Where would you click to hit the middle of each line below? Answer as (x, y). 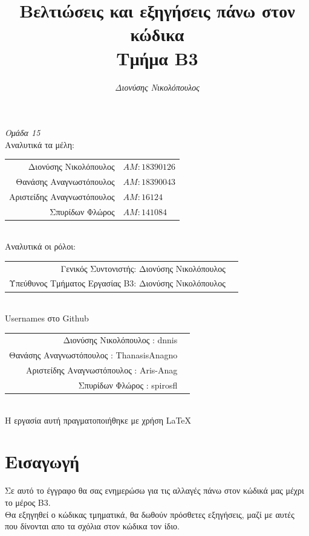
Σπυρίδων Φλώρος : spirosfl (128, 385)
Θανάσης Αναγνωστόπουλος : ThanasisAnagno (93, 355)
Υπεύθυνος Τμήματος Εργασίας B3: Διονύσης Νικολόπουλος (117, 283)
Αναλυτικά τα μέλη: (40, 144)
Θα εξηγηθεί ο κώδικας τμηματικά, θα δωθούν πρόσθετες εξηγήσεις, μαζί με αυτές (150, 514)
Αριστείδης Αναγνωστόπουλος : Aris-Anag (102, 370)
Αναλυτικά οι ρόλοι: (40, 246)
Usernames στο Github (47, 318)
